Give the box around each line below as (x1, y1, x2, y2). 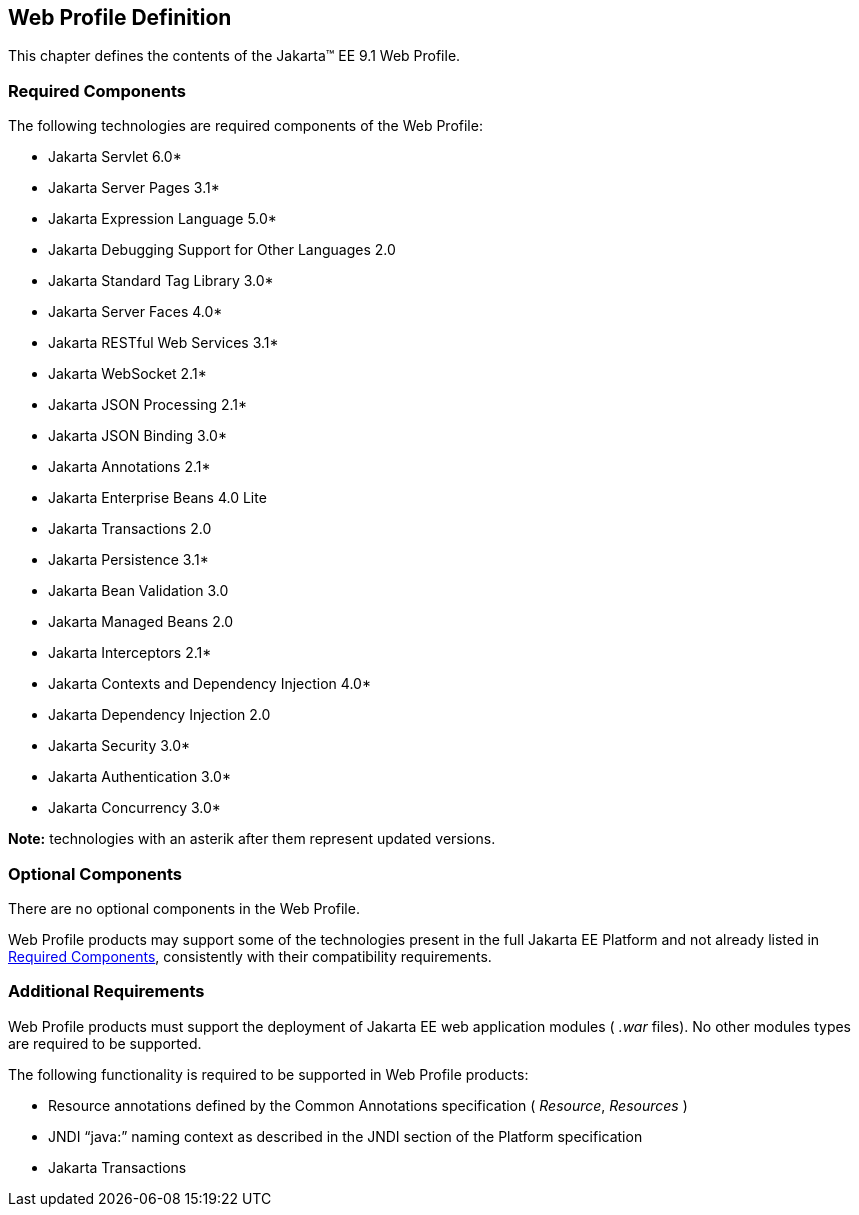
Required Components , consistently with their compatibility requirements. (8, 947, 492, 965)
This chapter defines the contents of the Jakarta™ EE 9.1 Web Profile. (8, 47, 461, 65)
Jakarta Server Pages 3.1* (48, 179, 220, 197)
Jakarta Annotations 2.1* (48, 458, 211, 476)
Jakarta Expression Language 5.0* (48, 210, 277, 228)
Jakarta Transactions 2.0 (48, 520, 212, 538)
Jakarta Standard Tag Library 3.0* (48, 272, 274, 290)
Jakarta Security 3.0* (48, 737, 191, 755)
